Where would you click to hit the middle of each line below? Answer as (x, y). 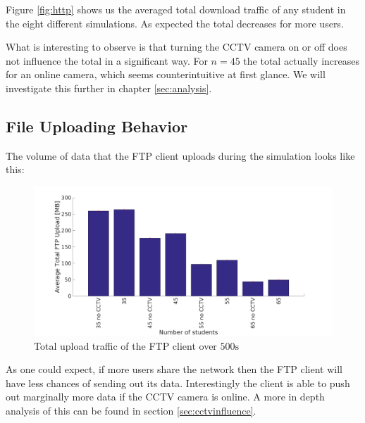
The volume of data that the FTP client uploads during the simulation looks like (180, 155)
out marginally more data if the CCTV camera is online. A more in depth (165, 397)
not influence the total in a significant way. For (107, 60)
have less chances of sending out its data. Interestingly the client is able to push (178, 383)
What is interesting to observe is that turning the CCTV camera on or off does (177, 47)
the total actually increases (302, 60)
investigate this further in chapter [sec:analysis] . (109, 88)
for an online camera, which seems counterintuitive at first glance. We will (166, 74)
